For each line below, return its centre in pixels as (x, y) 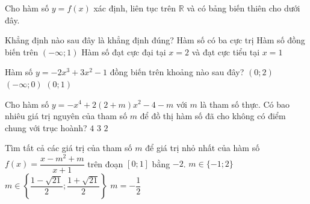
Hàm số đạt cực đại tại (124, 51)
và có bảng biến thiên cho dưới (243, 8)
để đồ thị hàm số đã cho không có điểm (213, 116)
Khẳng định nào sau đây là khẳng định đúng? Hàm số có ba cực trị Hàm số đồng (155, 40)
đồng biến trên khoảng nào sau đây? (177, 72)
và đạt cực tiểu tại (226, 51)
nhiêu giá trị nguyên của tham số (66, 116)
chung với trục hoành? (46, 127)
